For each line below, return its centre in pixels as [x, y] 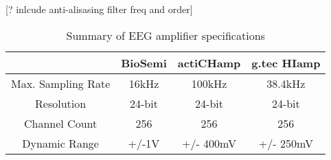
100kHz [209, 83]
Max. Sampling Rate [61, 83]
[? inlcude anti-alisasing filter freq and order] [99, 9]
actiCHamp [209, 62]
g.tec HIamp [286, 62]
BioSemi [144, 62]
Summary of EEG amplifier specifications [165, 35]
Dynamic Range [60, 143]
